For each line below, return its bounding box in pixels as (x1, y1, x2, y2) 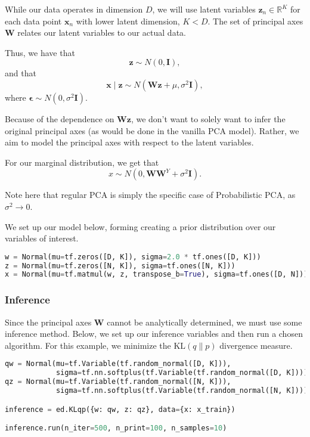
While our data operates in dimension (5, 3, 143, 15)
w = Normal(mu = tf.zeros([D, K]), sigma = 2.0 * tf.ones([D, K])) (5, 252, 261, 261)
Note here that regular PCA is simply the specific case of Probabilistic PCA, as (5, 188, 296, 201)
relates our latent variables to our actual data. (17, 26, 186, 39)
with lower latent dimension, (76, 14, 180, 27)
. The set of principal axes (207, 14, 303, 27)
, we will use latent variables (152, 3, 256, 15)
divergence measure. (219, 339, 293, 351)
